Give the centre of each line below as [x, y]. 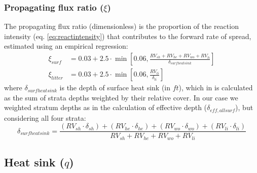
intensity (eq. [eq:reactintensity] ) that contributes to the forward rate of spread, [128, 36]
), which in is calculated [216, 88]
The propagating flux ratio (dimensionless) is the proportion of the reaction [121, 26]
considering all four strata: [45, 117]
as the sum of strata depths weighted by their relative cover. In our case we [121, 97]
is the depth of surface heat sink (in [115, 88]
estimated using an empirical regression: [66, 46]
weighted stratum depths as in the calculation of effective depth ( [106, 107]
